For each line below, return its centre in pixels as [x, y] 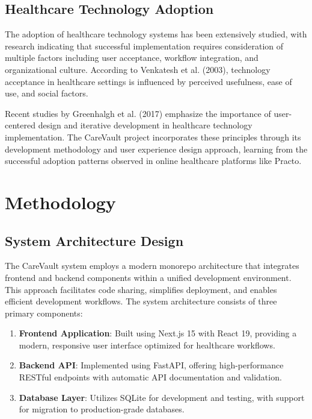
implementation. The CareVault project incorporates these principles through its [153, 137]
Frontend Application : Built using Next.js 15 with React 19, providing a [158, 333]
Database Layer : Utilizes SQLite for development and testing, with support [162, 397]
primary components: [44, 313]
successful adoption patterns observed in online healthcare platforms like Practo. [153, 161]
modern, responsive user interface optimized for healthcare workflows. [147, 345]
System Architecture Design [94, 240]
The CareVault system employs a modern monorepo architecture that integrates [152, 266]
